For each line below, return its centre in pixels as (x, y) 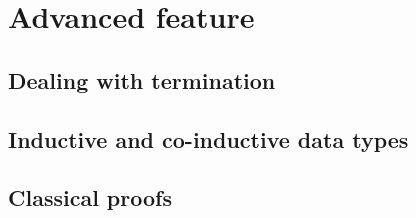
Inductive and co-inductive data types (208, 138)
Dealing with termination (142, 79)
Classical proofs (90, 197)
